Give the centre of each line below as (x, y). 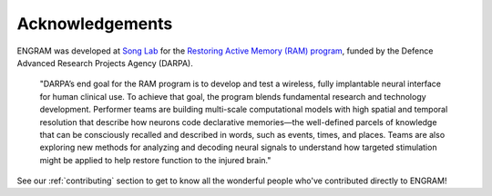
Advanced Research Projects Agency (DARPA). (105, 63)
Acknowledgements (95, 24)
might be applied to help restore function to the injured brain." (155, 160)
